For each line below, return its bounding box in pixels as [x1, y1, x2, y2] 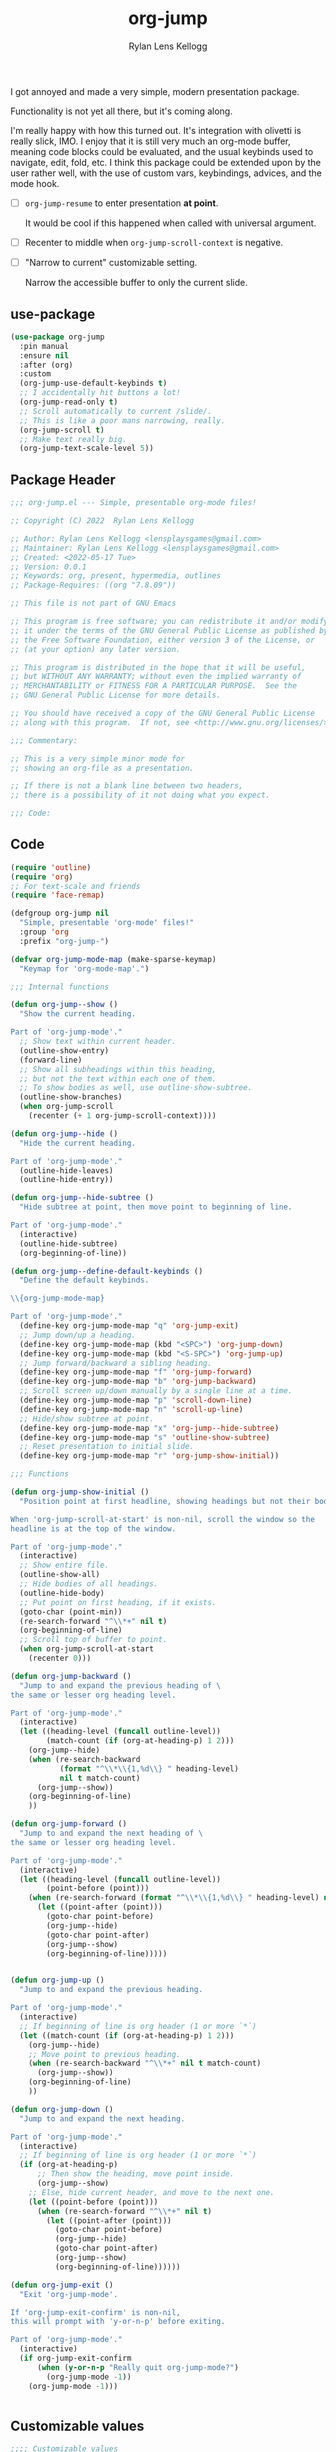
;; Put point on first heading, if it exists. [19, 1597, 217, 1607]
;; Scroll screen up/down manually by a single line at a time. [19, 1386, 293, 1396]
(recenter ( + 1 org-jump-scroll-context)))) [28, 1111, 217, 1121]
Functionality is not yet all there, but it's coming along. [10, 105, 233, 117]
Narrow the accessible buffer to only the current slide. [24, 277, 248, 289]
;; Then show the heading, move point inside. [36, 2169, 235, 2179]
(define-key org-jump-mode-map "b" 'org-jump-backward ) [19, 1377, 257, 1387]
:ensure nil [19, 350, 70, 361]
